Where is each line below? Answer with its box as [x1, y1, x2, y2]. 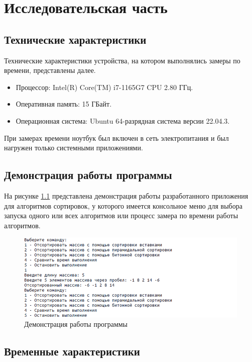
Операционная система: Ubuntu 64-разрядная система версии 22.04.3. [16, 115, 230, 126]
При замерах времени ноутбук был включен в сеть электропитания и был [4, 132, 229, 143]
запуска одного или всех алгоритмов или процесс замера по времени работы [4, 210, 238, 221]
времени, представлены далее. [4, 65, 96, 75]
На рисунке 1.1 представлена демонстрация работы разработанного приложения [4, 190, 248, 201]
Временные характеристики [4, 343, 140, 359]
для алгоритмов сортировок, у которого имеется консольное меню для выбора [4, 200, 242, 211]
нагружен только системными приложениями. [4, 142, 143, 153]
